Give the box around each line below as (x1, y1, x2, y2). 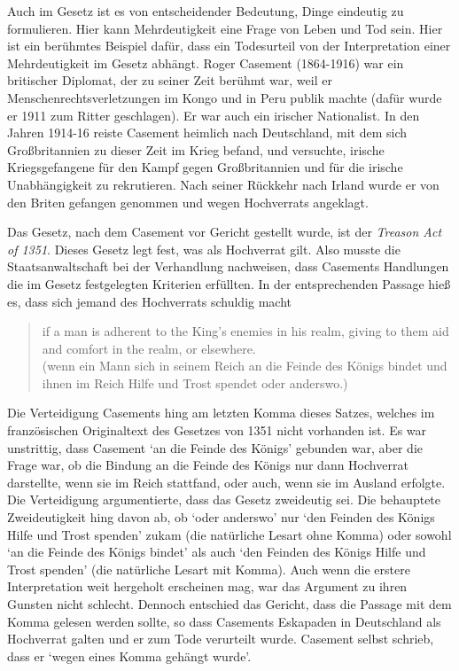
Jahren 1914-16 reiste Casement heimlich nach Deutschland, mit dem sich (7, 123, 408, 142)
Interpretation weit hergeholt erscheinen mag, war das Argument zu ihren (7, 577, 408, 596)
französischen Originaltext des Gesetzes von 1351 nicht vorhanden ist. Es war (7, 421, 427, 440)
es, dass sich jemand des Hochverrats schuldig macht (7, 292, 292, 310)
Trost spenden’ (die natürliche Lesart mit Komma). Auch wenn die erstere (7, 559, 410, 578)
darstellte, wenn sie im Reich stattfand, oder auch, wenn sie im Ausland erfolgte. (7, 472, 446, 491)
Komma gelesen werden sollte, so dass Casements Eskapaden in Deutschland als (7, 612, 441, 630)
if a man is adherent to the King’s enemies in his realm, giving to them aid (42, 322, 449, 340)
